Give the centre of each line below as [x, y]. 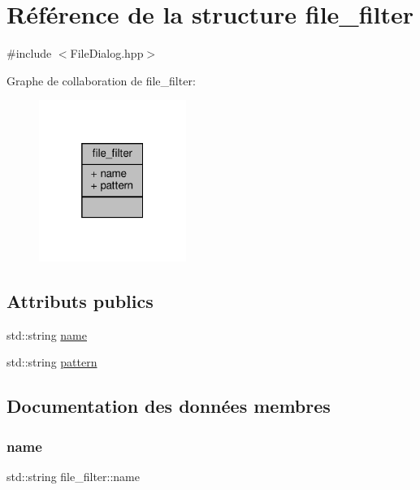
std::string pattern [52, 362]
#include [29, 53]
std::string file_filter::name [73, 476]
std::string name [47, 334]
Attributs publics [80, 300]
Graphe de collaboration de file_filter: [101, 80]
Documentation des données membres [169, 406]
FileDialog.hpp [107, 53]
